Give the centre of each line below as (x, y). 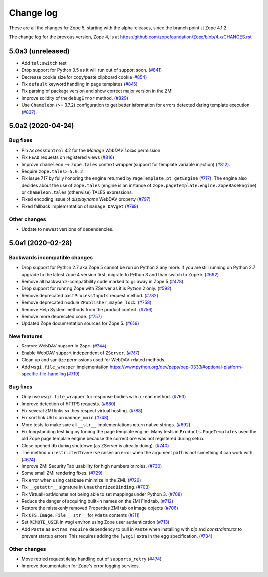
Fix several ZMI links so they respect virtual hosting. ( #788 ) (82, 410)
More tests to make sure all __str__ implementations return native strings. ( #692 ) (106, 424)
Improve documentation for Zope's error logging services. (81, 566)
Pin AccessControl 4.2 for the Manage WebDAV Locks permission (91, 150)
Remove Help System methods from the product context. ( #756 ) (87, 309)
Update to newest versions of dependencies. (67, 229)
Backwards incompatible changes (51, 257)
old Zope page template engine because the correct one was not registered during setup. (113, 439)
